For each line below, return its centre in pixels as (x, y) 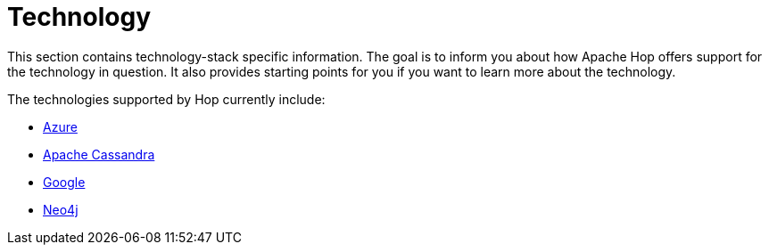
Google (64, 182)
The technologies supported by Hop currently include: (166, 99)
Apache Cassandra (99, 154)
